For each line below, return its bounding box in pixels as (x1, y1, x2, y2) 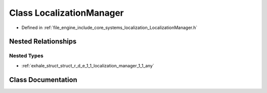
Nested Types (9, 52, 44, 59)
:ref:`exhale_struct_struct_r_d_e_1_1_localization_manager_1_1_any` (21, 62, 154, 68)
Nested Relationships (9, 37, 77, 46)
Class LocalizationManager (9, 7, 124, 18)
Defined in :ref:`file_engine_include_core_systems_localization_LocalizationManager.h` (21, 25, 198, 31)
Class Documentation (9, 75, 78, 84)
